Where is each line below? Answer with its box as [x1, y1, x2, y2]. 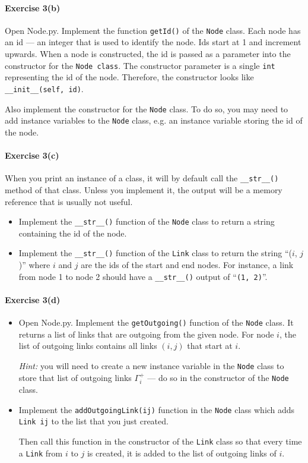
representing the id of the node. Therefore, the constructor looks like [5, 71, 254, 83]
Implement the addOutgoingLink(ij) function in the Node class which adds [18, 403, 295, 415]
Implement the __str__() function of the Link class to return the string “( [18, 247, 292, 259]
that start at [187, 339, 233, 352]
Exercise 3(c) [5, 149, 59, 162]
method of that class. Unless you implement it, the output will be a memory [5, 183, 282, 196]
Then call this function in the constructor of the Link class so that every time [18, 434, 302, 447]
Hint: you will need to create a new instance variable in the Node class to [18, 359, 284, 371]
